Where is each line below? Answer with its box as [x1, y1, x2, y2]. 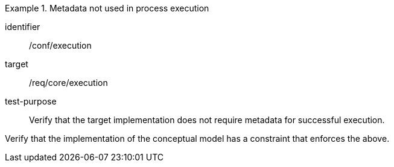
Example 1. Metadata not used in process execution [5, 3, 209, 13]
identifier [5, 22, 40, 32]
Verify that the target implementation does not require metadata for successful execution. [29, 115, 385, 125]
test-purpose [5, 96, 57, 106]
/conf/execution [29, 40, 92, 50]
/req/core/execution [29, 77, 108, 88]
